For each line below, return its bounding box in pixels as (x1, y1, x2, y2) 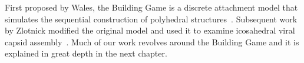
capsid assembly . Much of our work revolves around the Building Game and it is (5, 35, 299, 48)
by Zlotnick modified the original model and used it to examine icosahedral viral (5, 24, 295, 37)
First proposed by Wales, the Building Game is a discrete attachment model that (5, 1, 298, 13)
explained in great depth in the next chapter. (5, 47, 167, 59)
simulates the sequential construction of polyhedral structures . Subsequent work (5, 12, 298, 25)
